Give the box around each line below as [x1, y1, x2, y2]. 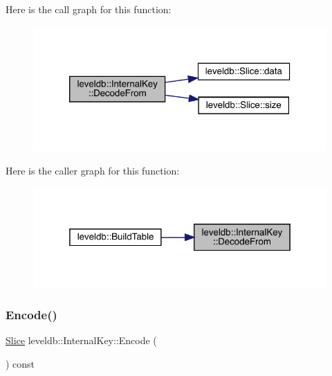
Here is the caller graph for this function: [6, 163, 180, 177]
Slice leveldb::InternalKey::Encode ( [6, 333, 157, 348]
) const [6, 357, 35, 371]
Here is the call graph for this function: [6, 2, 172, 16]
